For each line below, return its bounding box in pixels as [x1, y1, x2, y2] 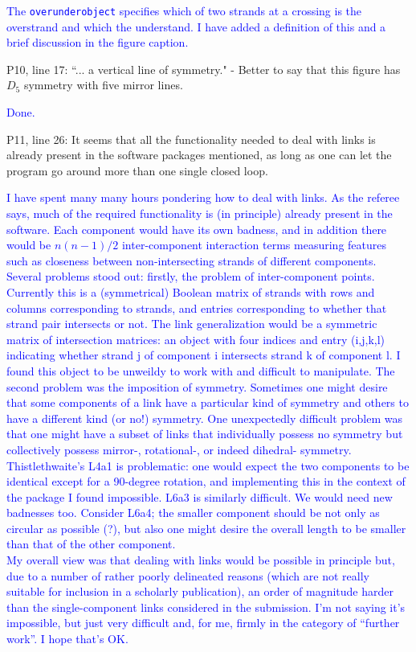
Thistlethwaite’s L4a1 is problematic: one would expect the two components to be [6, 457, 410, 474]
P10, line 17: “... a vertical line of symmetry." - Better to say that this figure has [6, 60, 401, 77]
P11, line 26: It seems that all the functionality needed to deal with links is [6, 130, 376, 147]
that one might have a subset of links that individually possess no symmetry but [6, 425, 403, 442]
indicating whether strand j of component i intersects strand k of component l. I [6, 347, 401, 363]
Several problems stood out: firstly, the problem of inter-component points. [6, 268, 375, 285]
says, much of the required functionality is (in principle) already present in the [6, 205, 393, 221]
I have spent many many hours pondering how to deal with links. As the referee [6, 189, 400, 206]
